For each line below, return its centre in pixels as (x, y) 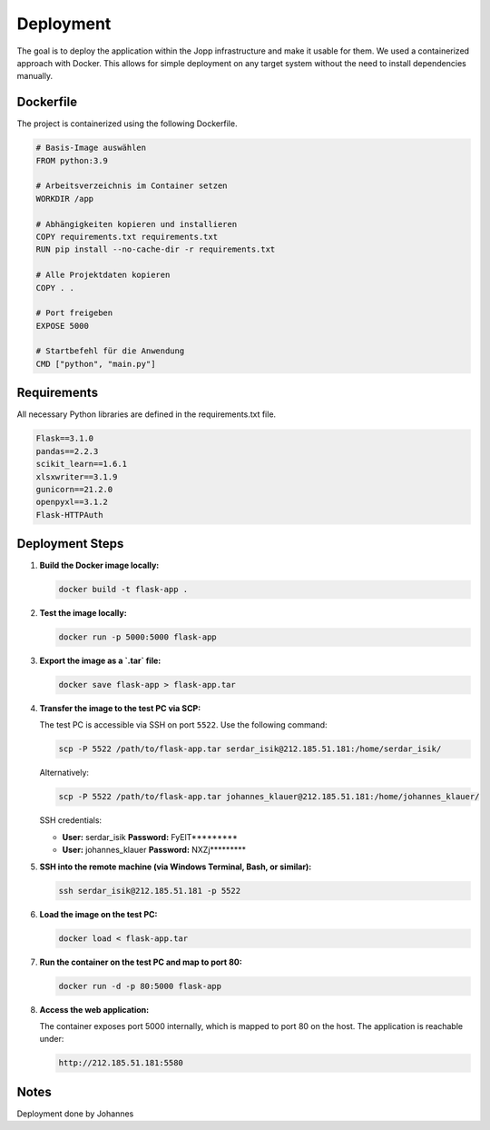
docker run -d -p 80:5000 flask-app (140, 986)
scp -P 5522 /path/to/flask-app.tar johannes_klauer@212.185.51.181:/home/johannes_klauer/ (269, 797)
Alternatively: (64, 773)
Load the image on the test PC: (98, 914)
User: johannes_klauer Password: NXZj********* (154, 850)
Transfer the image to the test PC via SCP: (120, 709)
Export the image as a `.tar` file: (100, 661)
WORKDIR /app (65, 198)
